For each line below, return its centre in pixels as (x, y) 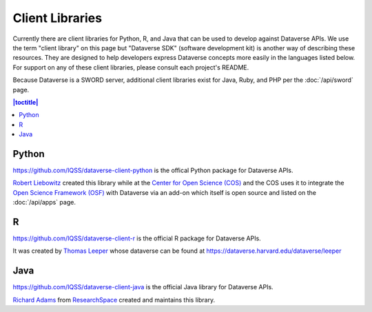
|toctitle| (25, 102)
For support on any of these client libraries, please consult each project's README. (131, 67)
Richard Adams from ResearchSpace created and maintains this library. (114, 300)
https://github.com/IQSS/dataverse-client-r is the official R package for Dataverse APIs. (137, 238)
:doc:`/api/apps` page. (44, 202)
